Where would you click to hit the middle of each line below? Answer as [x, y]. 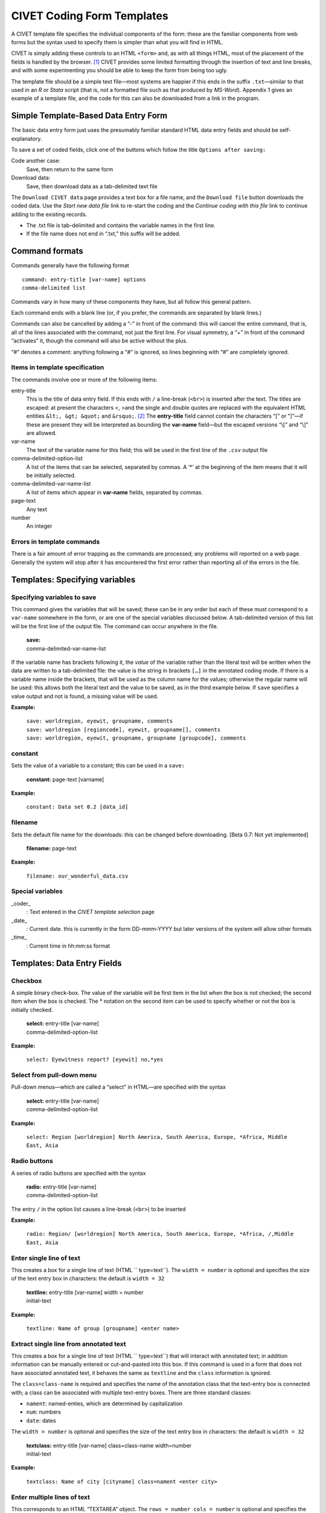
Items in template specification [58, 367]
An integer [39, 526]
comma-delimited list [54, 288]
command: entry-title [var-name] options [84, 279]
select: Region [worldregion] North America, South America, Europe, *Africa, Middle [157, 1137]
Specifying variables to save [54, 597]
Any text [37, 509]
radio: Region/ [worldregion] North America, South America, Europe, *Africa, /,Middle [160, 1234]
